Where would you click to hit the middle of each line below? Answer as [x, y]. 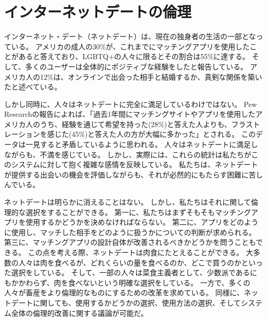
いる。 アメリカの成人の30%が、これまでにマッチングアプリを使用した [130, 46]
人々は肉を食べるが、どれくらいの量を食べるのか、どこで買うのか [130, 262]
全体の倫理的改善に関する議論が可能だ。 [79, 313]
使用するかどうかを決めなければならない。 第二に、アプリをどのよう [142, 222]
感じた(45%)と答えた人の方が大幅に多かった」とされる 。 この [151, 134]
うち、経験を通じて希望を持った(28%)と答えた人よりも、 [136, 124]
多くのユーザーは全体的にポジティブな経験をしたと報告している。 [136, 66]
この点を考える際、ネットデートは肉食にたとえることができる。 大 [140, 252]
